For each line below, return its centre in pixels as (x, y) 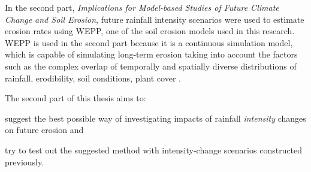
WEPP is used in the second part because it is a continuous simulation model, (149, 42)
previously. (25, 162)
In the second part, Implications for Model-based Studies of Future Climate (142, 7)
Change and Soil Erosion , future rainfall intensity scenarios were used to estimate (155, 19)
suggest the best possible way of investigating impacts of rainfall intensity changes (155, 118)
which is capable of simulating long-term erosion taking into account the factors (151, 54)
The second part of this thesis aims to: (76, 98)
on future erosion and (44, 130)
